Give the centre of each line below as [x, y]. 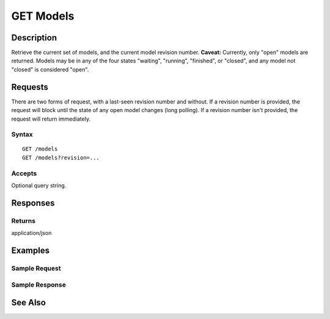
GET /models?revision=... [61, 157]
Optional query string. [39, 186]
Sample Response [39, 285]
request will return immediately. [51, 119]
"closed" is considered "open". [50, 69]
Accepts [24, 173]
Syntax [22, 135]
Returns [24, 220]
